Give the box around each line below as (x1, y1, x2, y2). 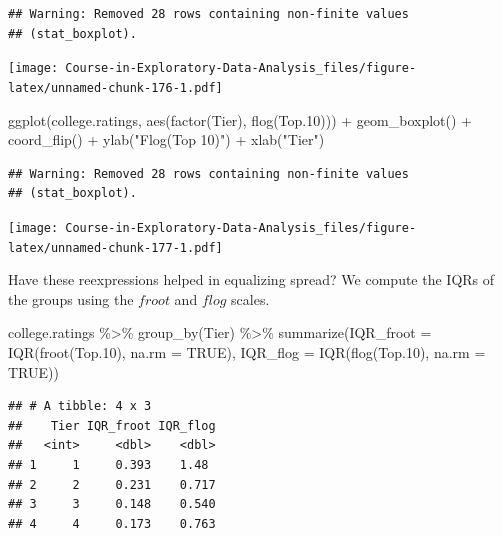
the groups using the (8, 288, 134, 309)
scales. (231, 288, 270, 309)
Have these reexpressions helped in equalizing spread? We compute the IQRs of (8, 269, 495, 290)
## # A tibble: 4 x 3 (8, 399, 152, 414)
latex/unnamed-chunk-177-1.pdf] (8, 240, 223, 255)
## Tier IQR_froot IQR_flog (8, 418, 216, 433)
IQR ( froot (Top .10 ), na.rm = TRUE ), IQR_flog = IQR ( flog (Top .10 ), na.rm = (8, 341, 486, 362)
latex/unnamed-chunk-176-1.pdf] (8, 80, 223, 95)
